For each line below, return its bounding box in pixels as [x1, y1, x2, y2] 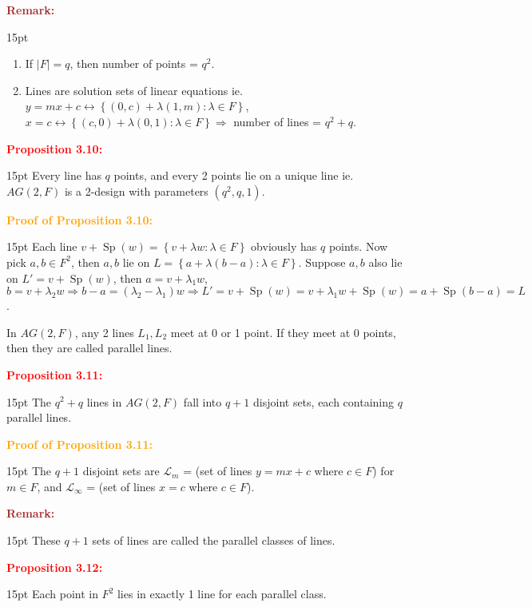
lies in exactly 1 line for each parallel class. [117, 585, 327, 602]
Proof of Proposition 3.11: [6, 435, 153, 452]
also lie [368, 253, 403, 270]
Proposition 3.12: [6, 558, 103, 575]
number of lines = [233, 113, 321, 129]
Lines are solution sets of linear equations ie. [25, 81, 243, 98]
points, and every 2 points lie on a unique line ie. [113, 167, 354, 184]
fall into [183, 393, 222, 410]
